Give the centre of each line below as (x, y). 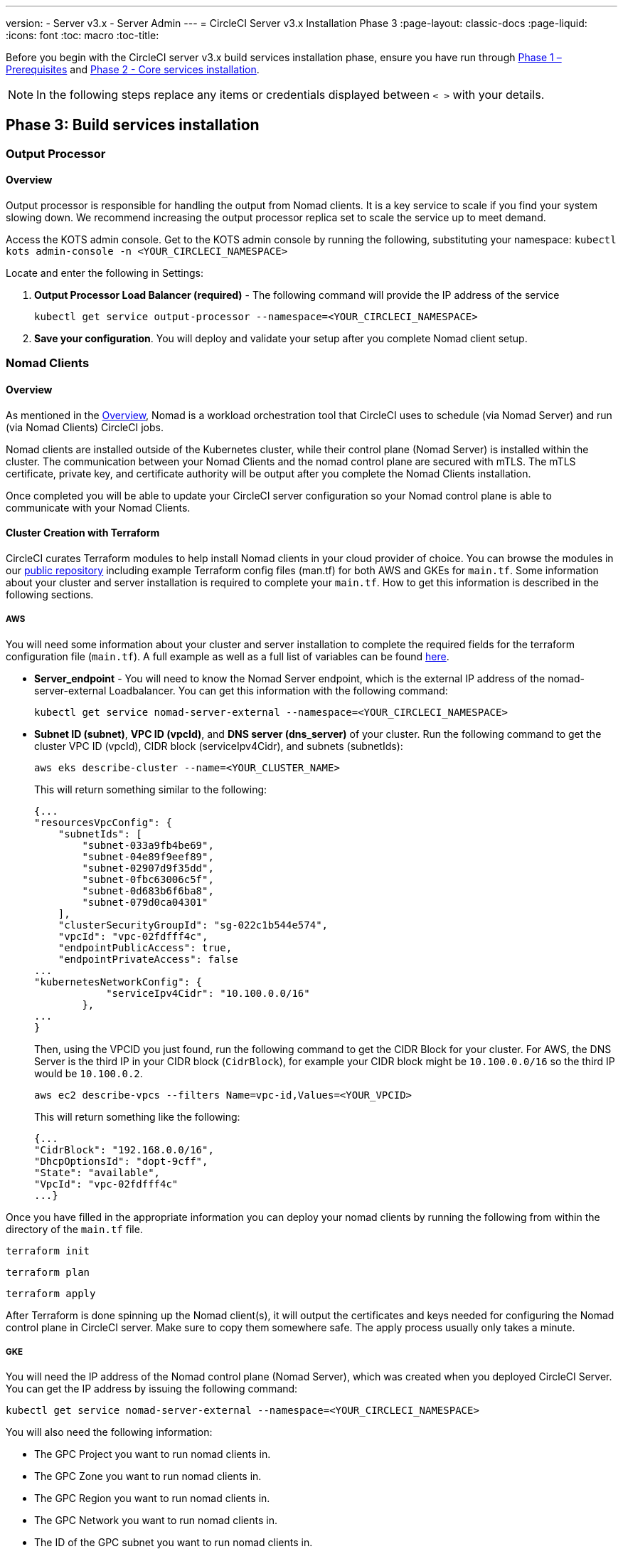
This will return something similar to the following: (151, 789)
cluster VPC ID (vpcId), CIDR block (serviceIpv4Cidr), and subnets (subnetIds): (219, 746)
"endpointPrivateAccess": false (148, 959)
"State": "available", (97, 1172)
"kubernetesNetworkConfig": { (118, 982)
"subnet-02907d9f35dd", (148, 868)
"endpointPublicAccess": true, (145, 947)
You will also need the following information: (109, 1432)
